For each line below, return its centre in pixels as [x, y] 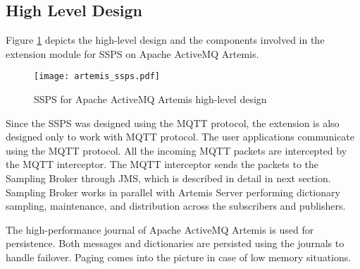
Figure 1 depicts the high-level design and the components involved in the [165, 40]
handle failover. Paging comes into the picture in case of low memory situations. [179, 257]
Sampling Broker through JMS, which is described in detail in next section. [168, 178]
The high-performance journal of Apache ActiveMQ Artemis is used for [160, 229]
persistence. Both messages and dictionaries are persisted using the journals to [175, 243]
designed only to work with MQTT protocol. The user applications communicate [180, 137]
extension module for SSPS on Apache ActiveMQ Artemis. [132, 53]
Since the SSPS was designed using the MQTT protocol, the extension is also [173, 122]
